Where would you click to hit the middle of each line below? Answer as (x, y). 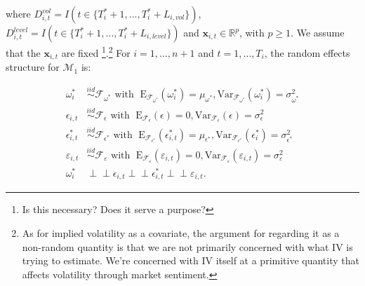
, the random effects (307, 52)
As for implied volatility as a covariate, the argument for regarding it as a (181, 233)
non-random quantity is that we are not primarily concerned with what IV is (187, 246)
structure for (33, 67)
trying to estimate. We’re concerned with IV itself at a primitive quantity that (191, 260)
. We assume (318, 32)
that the (23, 52)
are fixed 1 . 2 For (96, 52)
